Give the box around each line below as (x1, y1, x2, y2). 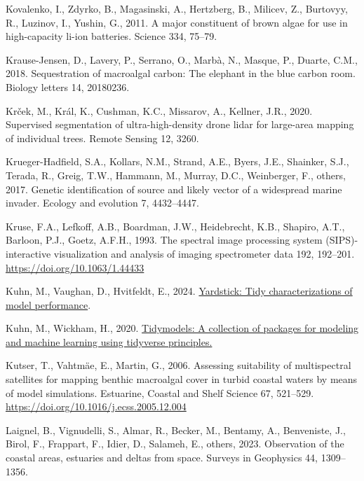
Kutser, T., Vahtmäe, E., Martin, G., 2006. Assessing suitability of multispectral (6, 358, 351, 372)
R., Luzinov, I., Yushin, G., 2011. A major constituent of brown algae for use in (6, 15, 348, 29)
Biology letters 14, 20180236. (6, 79, 130, 94)
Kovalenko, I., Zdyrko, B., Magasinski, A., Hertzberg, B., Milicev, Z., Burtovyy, (6, 1, 348, 15)
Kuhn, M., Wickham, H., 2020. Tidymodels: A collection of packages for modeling (6, 321, 359, 335)
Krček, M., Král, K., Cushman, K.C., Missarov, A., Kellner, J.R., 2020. (6, 103, 313, 118)
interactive (6, 246, 51, 260)
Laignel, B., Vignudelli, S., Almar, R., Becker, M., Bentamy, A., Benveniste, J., (6, 422, 346, 437)
